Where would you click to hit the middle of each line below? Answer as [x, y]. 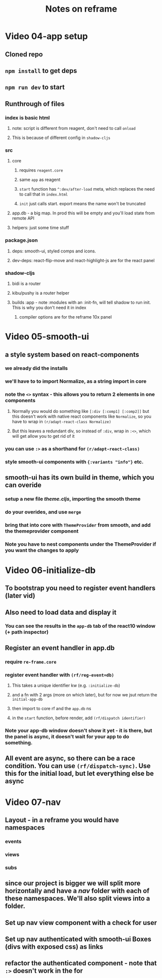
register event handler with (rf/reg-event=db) [60, 675]
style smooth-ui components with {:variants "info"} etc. [74, 462]
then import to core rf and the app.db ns [52, 709]
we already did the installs [37, 368]
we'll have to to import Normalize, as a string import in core [76, 381]
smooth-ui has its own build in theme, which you [80, 477]
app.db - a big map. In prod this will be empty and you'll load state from [83, 213]
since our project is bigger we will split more [73, 883]
